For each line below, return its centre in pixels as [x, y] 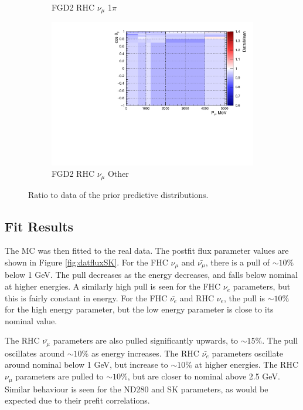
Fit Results [39, 226]
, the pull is [244, 298]
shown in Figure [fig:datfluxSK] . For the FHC [86, 262]
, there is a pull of [238, 262]
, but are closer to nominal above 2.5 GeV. [204, 376]
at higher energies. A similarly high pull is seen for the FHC [113, 286]
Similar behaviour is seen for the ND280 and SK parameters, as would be [137, 389]
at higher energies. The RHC [247, 364]
